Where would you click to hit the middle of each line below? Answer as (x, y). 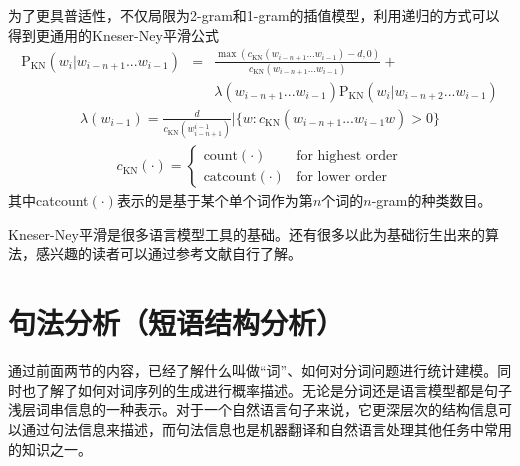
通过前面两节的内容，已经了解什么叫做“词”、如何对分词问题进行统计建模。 (253, 370)
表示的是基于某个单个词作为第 (214, 200)
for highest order (347, 155)
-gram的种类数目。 (431, 200)
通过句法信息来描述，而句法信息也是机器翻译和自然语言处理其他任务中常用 (266, 428)
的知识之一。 (50, 448)
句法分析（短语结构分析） (176, 322)
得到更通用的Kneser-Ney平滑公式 (113, 34)
